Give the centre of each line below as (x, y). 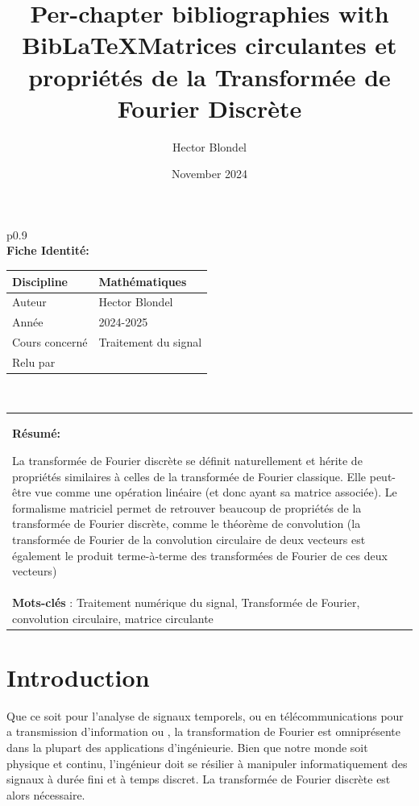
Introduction (78, 677)
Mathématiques (143, 281)
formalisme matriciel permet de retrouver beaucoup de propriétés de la (187, 507)
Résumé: (37, 433)
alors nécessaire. (46, 794)
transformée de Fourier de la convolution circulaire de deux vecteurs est (189, 539)
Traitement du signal (150, 342)
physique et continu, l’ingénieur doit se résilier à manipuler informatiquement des (207, 763)
